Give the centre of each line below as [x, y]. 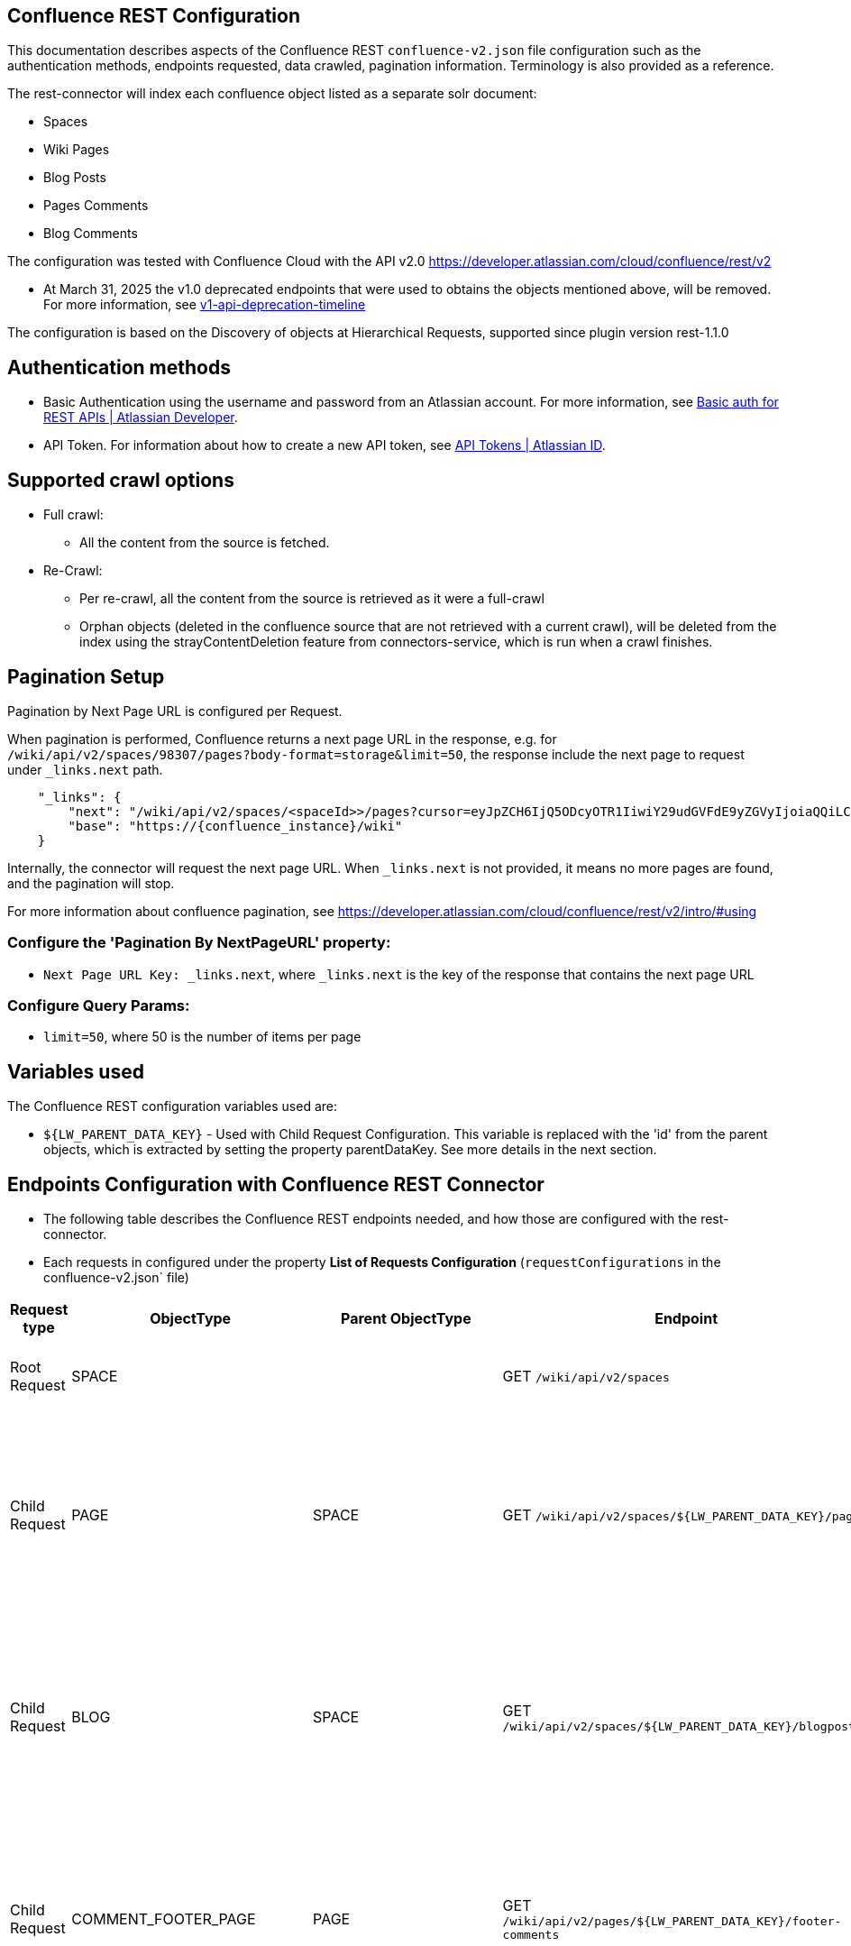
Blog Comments [91, 234]
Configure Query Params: [99, 1006]
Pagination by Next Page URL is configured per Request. [175, 711]
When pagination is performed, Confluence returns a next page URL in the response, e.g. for [282, 739]
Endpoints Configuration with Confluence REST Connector [276, 1184]
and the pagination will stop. [91, 883]
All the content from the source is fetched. [205, 543]
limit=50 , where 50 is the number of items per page [202, 1037]
